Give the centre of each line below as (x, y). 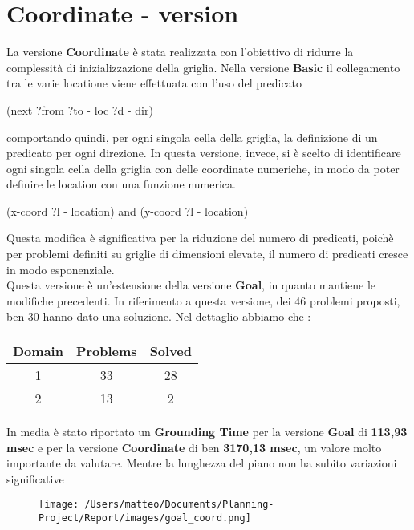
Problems (106, 351)
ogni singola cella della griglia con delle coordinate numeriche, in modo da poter (203, 168)
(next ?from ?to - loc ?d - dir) (80, 109)
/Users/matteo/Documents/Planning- (179, 505)
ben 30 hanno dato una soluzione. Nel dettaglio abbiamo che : (159, 316)
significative (35, 478)
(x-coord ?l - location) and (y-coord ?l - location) (128, 210)
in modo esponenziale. (61, 269)
